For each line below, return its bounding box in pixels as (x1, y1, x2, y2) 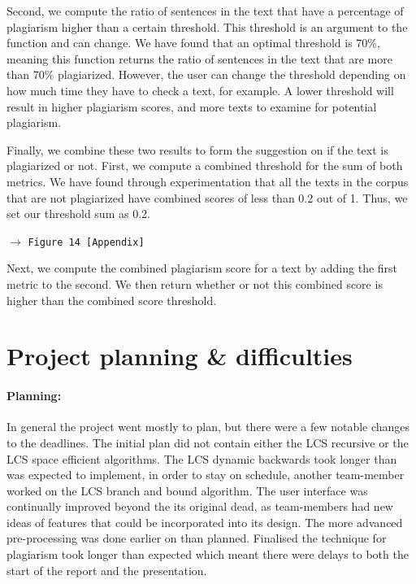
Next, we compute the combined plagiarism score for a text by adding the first (6, 259, 398, 277)
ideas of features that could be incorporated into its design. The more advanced (6, 513, 403, 530)
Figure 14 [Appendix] (28, 236, 145, 248)
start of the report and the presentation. (6, 561, 207, 578)
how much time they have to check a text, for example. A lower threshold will (6, 81, 394, 98)
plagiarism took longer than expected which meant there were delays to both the (6, 546, 409, 563)
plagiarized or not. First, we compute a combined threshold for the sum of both (6, 157, 403, 174)
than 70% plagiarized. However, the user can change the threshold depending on (6, 66, 406, 83)
